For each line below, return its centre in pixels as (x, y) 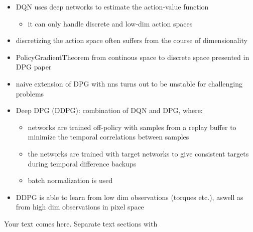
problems (30, 93)
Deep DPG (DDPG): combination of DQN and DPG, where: (109, 110)
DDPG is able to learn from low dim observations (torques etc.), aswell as (130, 197)
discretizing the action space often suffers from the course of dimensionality (132, 40)
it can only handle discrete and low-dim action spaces (110, 23)
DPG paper (34, 67)
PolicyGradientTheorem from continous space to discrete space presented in (133, 57)
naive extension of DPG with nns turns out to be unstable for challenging (129, 83)
